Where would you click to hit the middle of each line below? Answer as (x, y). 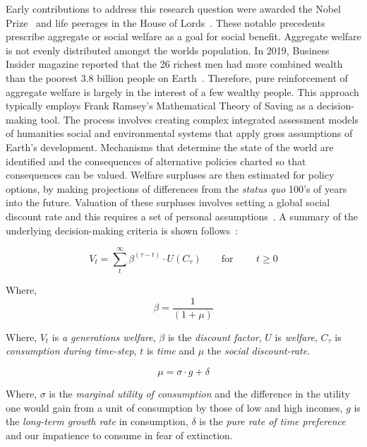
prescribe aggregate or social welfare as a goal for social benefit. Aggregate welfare (183, 36)
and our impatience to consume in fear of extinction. (119, 435)
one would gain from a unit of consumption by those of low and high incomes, (174, 407)
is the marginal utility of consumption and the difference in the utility (199, 394)
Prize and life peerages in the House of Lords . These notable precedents (166, 22)
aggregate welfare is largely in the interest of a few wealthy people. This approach (182, 91)
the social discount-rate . (259, 351)
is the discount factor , (215, 336)
